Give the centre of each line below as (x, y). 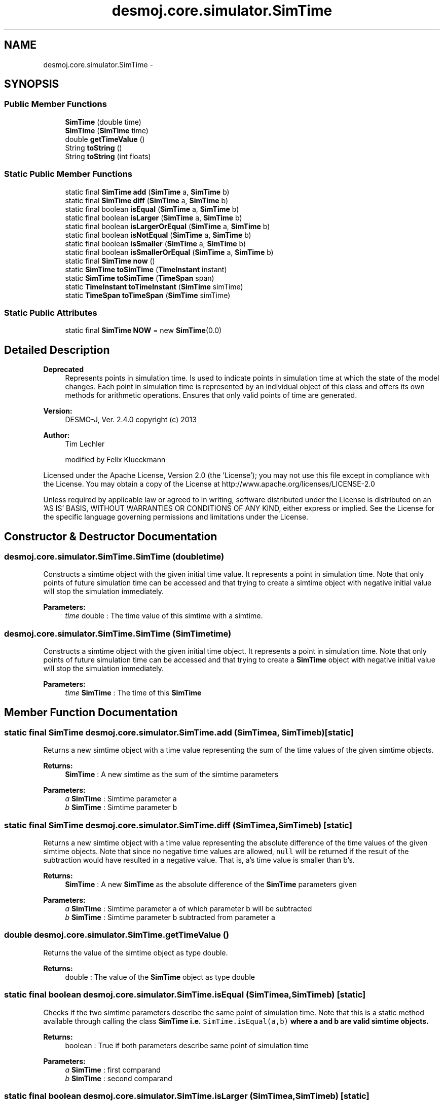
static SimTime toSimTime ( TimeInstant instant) (146, 269)
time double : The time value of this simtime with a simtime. (164, 616)
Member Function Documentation (91, 712)
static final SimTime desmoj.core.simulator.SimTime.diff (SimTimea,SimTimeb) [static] (178, 825)
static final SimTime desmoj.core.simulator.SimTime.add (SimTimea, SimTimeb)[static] (179, 732)
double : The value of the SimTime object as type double (160, 977)
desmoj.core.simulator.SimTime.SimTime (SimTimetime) (118, 633)
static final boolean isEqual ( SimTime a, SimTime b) (152, 209)
